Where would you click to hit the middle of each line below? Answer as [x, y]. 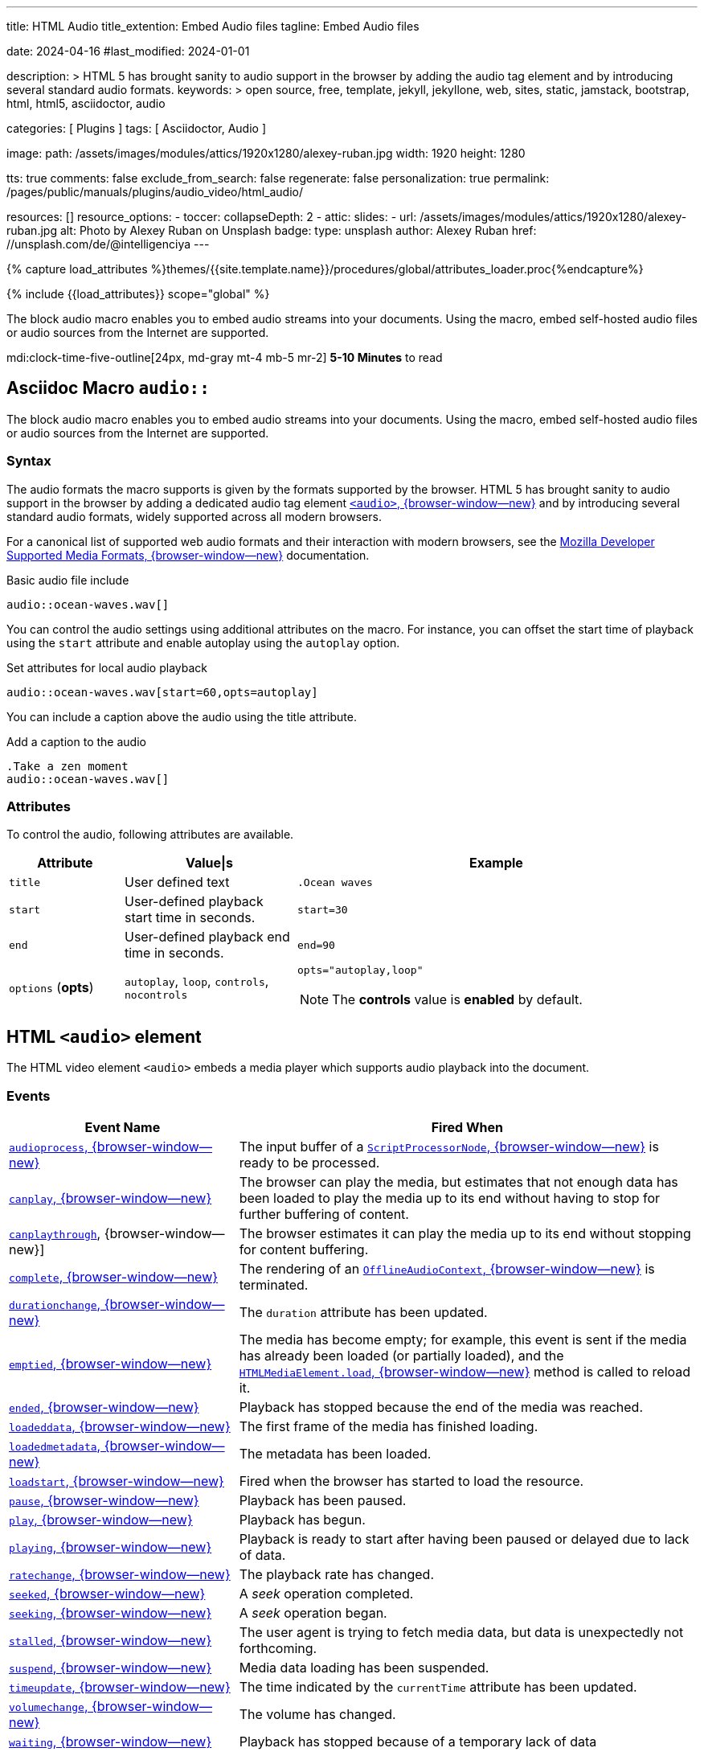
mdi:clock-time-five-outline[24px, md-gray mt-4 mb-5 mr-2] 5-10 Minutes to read [225, 357]
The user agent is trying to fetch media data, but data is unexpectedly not [461, 1632]
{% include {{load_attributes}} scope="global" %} [138, 294]
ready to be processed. [309, 1162]
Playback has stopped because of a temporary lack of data [418, 1741]
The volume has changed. [317, 1714]
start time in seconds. [190, 918]
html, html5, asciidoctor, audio [86, 103]
